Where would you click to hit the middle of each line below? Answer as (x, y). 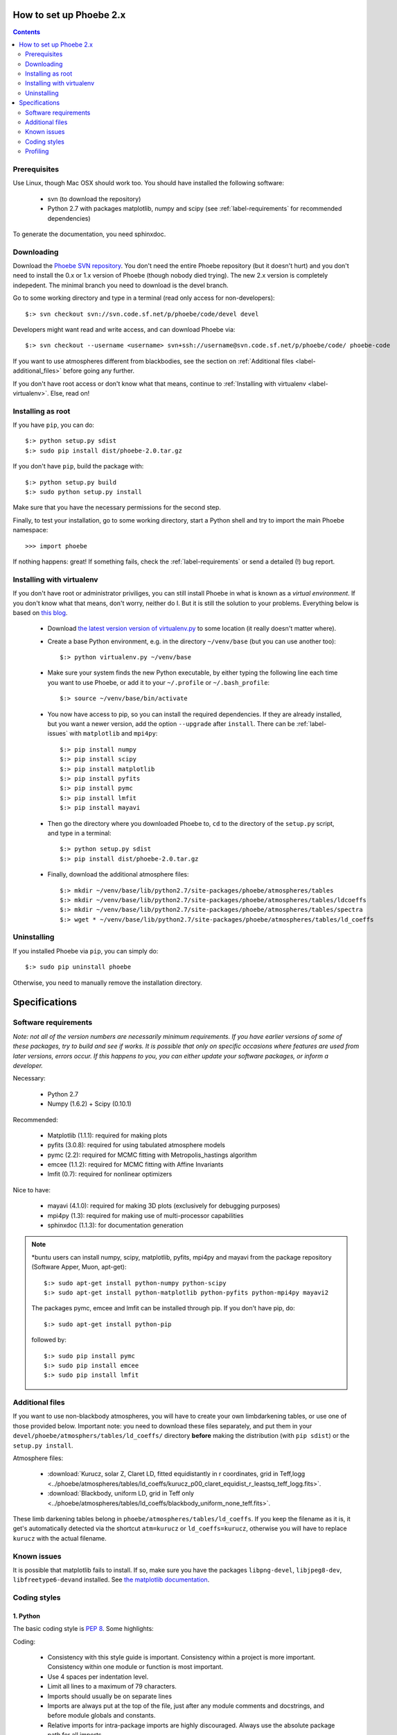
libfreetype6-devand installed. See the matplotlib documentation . (111, 1580)
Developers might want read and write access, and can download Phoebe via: (124, 329)
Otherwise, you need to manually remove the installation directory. (107, 983)
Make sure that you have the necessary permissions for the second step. (117, 507)
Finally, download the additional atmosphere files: (118, 874)
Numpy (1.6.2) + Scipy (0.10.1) (89, 1104)
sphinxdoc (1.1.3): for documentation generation (115, 1226)
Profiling (37, 151)
